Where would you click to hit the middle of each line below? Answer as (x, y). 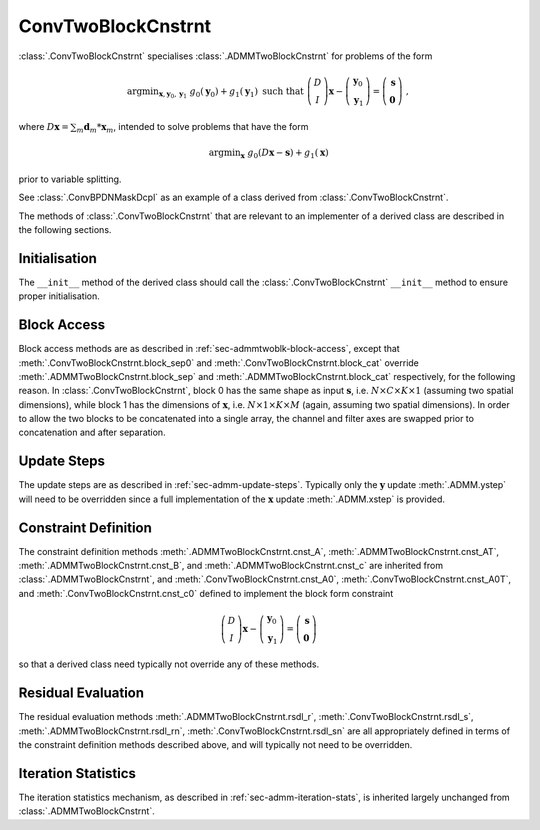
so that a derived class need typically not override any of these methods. (169, 664)
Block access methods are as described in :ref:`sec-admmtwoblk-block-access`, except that (209, 349)
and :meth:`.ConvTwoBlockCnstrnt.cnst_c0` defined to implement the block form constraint (206, 593)
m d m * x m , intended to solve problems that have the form (192, 128)
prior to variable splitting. (70, 179)
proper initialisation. (59, 296)
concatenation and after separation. (92, 432)
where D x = (43, 127)
